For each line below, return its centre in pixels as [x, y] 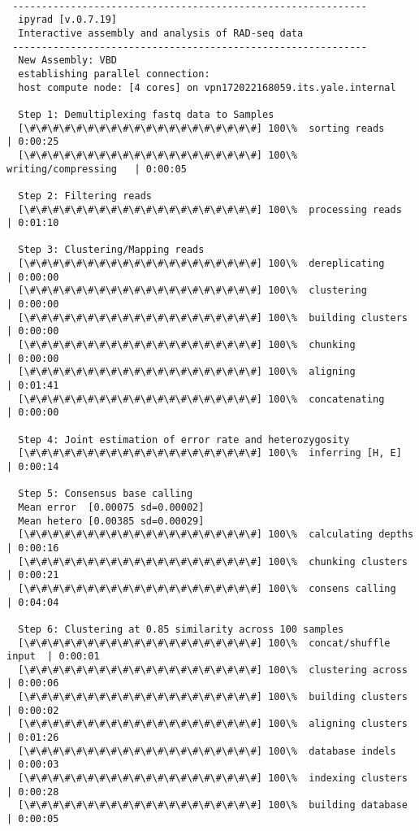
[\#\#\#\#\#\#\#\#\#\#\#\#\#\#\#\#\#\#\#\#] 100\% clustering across [213, 670]
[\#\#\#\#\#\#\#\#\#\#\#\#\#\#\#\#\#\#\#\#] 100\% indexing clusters [213, 779]
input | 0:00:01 [53, 657]
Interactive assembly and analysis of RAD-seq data [161, 33]
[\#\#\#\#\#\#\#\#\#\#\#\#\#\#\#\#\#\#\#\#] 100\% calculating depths [216, 535]
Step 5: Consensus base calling [106, 494]
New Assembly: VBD [68, 61]
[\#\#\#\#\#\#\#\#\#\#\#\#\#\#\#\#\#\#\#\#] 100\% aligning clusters [213, 724]
